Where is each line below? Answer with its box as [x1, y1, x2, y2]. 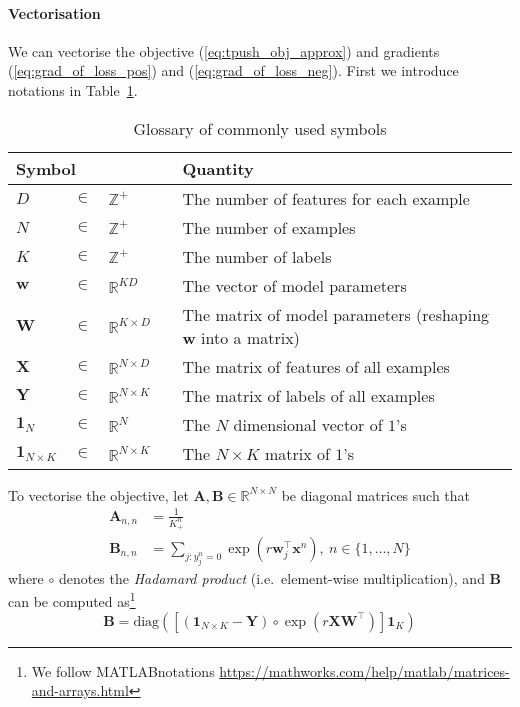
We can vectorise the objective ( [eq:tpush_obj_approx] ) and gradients [8, 40, 440, 61]
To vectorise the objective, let [8, 484, 189, 505]
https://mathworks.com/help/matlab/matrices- [219, 660, 510, 681]
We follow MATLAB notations [31, 660, 215, 681]
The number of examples [182, 215, 356, 239]
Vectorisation [8, 2, 101, 23]
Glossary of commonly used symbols [133, 116, 387, 140]
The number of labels [182, 244, 332, 268]
